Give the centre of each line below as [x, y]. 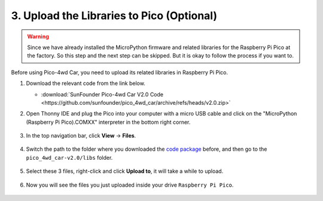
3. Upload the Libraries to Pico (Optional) [114, 16]
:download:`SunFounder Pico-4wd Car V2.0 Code [102, 94]
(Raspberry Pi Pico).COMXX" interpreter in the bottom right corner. [108, 122]
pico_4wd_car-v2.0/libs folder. [69, 157]
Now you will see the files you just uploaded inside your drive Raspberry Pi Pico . [130, 185]
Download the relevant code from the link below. [86, 83]
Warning [38, 36]
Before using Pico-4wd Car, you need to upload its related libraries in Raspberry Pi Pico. [120, 72]
